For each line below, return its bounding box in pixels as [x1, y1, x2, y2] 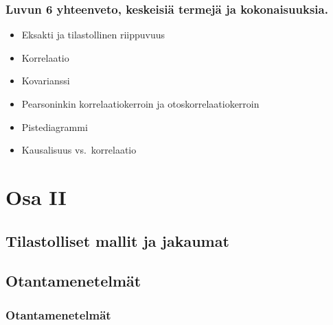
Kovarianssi [21, 73, 70, 88]
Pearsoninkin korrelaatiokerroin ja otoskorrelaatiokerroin [21, 97, 260, 110]
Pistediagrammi [21, 119, 88, 134]
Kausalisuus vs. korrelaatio [21, 143, 137, 157]
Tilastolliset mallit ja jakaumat [5, 230, 229, 251]
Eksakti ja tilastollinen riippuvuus [21, 27, 165, 42]
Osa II [5, 182, 67, 210]
